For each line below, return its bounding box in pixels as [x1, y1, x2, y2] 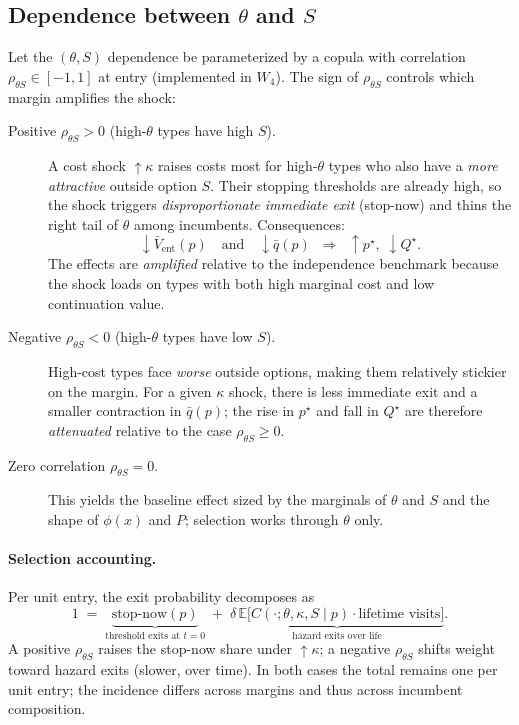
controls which [386, 65, 475, 86]
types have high [157, 120, 254, 141]
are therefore [404, 400, 483, 421]
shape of [48, 508, 99, 529]
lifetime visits [358, 606, 441, 621]
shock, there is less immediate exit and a [229, 380, 478, 401]
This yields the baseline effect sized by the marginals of [48, 489, 387, 510]
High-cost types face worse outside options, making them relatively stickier [48, 360, 507, 381]
